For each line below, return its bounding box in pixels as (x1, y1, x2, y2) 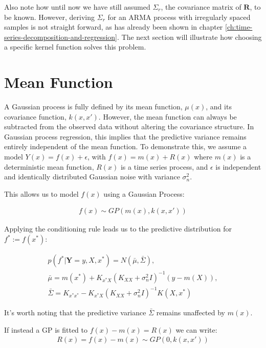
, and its (206, 101, 232, 112)
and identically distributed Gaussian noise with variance (4, 171, 180, 182)
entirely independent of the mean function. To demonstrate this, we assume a (4, 141, 247, 152)
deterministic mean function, (4, 161, 94, 172)
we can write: (175, 324, 217, 335)
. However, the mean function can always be (98, 111, 237, 122)
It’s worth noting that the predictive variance (4, 307, 146, 318)
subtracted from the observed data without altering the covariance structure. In (4, 121, 254, 132)
